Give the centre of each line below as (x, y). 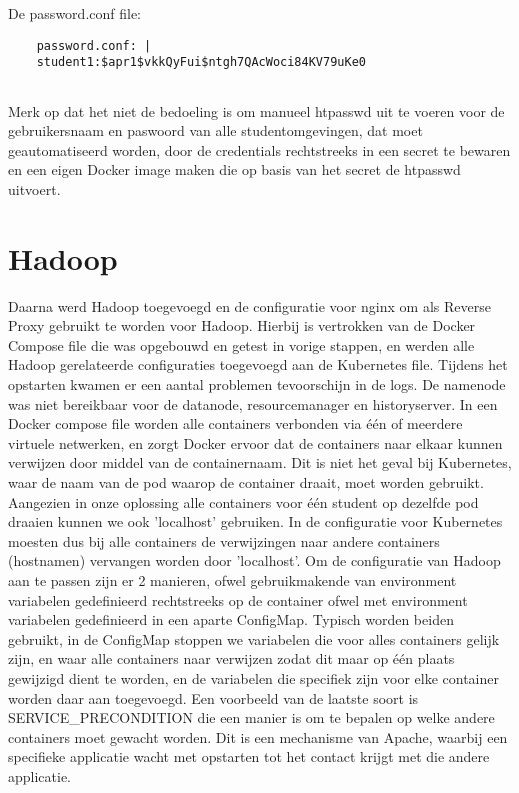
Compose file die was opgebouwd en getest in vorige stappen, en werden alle (241, 344)
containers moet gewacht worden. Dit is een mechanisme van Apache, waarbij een (258, 736)
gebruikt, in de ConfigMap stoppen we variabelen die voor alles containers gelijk (254, 638)
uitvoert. (34, 188)
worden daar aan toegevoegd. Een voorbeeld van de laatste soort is (213, 697)
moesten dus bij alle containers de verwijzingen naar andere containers (224, 540)
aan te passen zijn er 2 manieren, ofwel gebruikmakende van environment (232, 579)
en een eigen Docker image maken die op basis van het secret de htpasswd (234, 169)
